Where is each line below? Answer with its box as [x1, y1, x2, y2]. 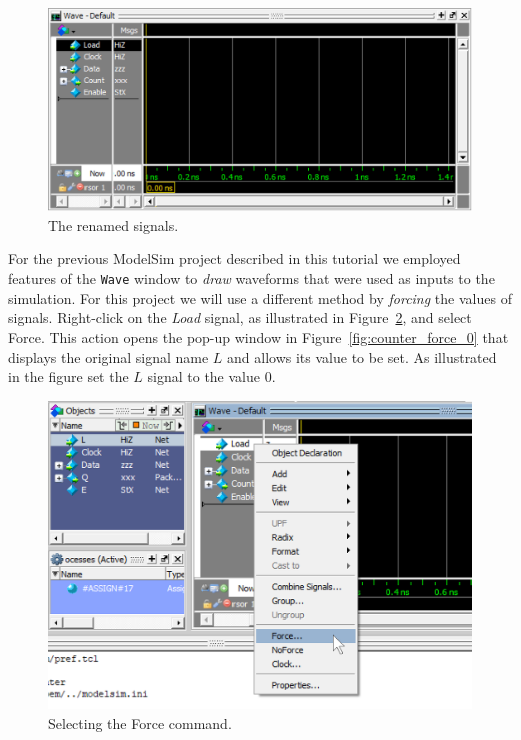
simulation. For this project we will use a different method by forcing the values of [8, 287, 512, 308]
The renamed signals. [48, 214, 179, 235]
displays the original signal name [8, 346, 209, 367]
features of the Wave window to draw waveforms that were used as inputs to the [8, 268, 495, 289]
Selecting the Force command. [48, 712, 232, 733]
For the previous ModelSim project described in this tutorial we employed [8, 248, 461, 269]
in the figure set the [8, 366, 129, 387]
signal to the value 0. [147, 366, 276, 387]
